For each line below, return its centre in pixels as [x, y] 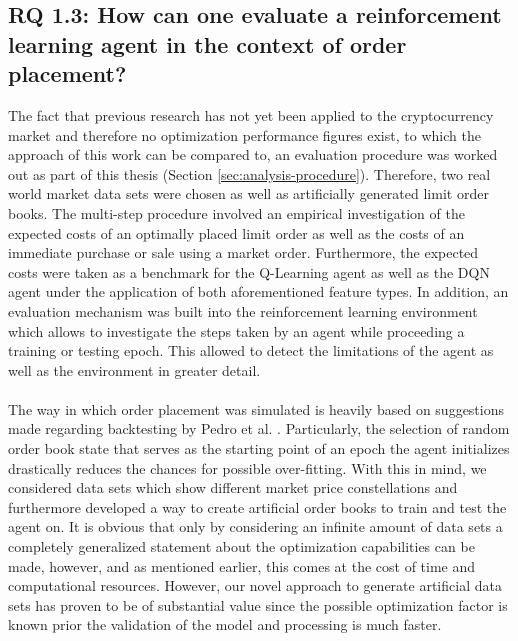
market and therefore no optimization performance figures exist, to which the [244, 134]
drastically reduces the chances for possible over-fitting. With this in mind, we [247, 467]
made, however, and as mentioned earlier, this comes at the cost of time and [242, 565]
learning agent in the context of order [207, 43]
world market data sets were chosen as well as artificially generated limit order [248, 193]
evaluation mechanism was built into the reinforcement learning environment [243, 310]
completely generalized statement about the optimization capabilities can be [241, 546]
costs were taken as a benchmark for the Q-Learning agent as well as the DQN [249, 271]
